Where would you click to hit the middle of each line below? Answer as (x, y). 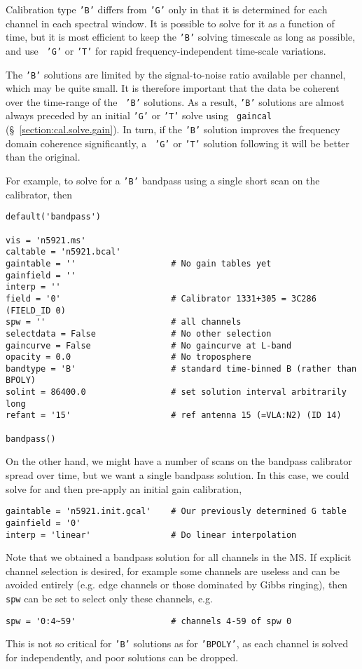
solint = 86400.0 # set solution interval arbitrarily (176, 392)
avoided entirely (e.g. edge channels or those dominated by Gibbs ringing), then (177, 584)
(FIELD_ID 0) (36, 310)
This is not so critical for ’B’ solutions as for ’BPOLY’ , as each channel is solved (177, 643)
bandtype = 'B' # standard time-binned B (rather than (181, 369)
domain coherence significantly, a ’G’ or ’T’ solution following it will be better (178, 143)
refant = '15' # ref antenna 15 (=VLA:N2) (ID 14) (174, 415)
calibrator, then (39, 194)
